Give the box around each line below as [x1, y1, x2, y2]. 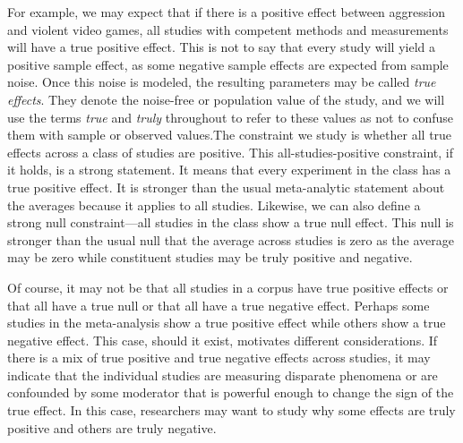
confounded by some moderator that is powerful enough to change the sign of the [7, 383, 454, 402]
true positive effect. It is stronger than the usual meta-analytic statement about [7, 177, 445, 196]
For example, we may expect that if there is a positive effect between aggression [7, 3, 445, 21]
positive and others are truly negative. [7, 418, 217, 437]
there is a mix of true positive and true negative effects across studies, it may [7, 348, 431, 367]
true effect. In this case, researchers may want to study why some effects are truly [7, 401, 456, 420]
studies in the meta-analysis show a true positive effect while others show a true [7, 313, 446, 332]
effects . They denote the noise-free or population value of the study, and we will [7, 89, 445, 108]
